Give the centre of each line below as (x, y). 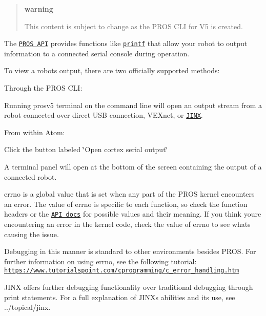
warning (39, 9)
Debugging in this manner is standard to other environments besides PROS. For (130, 251)
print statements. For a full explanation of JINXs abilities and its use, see (120, 297)
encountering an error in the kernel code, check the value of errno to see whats (127, 224)
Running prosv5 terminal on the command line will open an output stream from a (133, 105)
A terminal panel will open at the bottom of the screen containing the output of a (133, 167)
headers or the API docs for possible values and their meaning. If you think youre (133, 214)
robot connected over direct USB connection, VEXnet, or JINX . (104, 115)
